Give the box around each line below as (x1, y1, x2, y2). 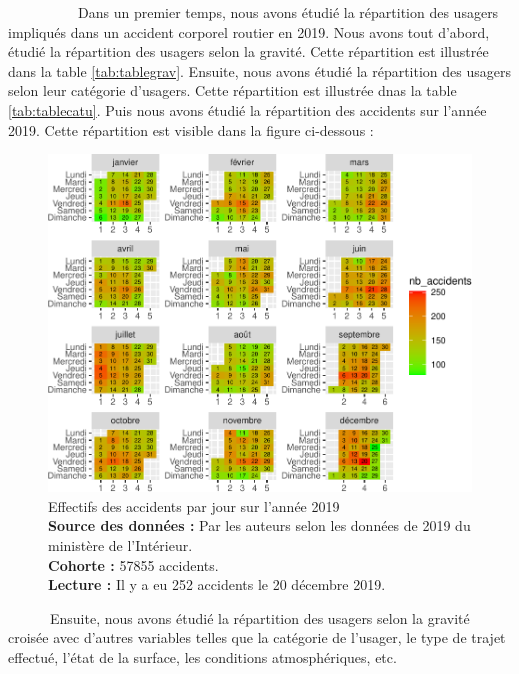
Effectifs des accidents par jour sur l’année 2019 (48, 495, 340, 516)
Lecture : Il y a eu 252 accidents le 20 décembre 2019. (48, 574, 386, 595)
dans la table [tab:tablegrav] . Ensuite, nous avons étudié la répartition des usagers (8, 60, 511, 81)
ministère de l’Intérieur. (48, 535, 193, 556)
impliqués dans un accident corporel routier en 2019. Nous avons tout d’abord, (8, 21, 490, 42)
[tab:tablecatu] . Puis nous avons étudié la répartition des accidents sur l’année (8, 99, 487, 120)
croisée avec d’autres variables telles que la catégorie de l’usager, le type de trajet (8, 627, 506, 648)
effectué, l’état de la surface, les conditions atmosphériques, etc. (8, 646, 397, 667)
